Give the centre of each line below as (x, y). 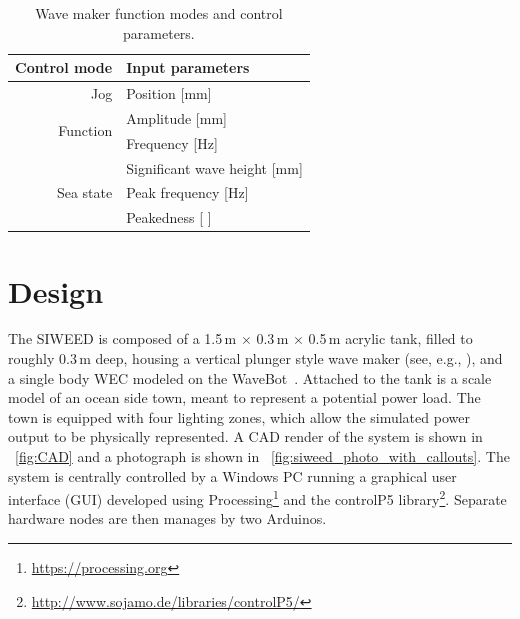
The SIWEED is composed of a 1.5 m (122, 338)
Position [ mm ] (169, 93)
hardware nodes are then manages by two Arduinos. (167, 518)
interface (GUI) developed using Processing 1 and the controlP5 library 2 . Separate (257, 497)
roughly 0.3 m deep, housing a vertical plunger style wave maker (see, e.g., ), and (255, 358)
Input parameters (188, 67)
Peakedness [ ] (169, 217)
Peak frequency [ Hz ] (187, 192)
